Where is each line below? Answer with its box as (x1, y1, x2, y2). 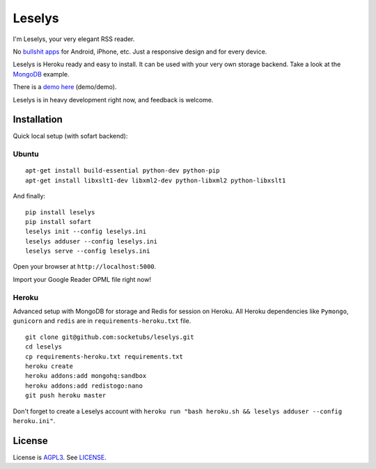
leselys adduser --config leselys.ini (25, 237, 158, 245)
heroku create (25, 362, 73, 370)
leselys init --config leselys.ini (25, 228, 147, 236)
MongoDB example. (13, 70, 70, 78)
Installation (13, 113, 63, 125)
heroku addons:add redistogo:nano (25, 381, 143, 390)
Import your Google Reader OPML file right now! (13, 275, 151, 283)
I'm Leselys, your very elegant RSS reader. (13, 35, 135, 43)
